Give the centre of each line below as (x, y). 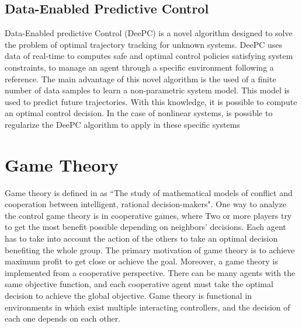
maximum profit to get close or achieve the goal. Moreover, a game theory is (141, 261)
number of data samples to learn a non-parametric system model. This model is (147, 90)
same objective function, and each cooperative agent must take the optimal (139, 284)
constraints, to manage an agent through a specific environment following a (139, 67)
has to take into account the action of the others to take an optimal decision (141, 238)
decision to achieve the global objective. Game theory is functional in (129, 296)
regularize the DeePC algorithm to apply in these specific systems (122, 124)
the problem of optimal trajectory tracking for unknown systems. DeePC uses (144, 44)
